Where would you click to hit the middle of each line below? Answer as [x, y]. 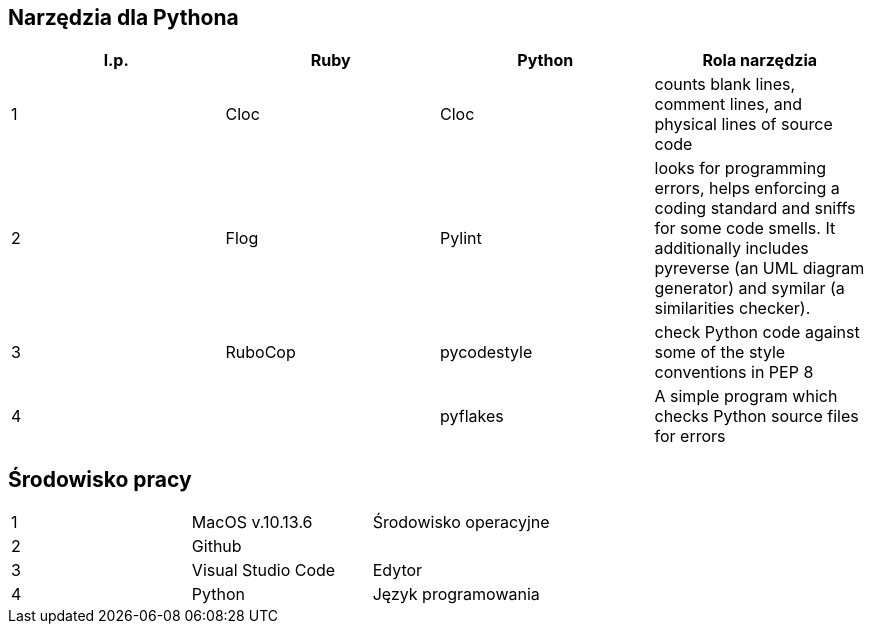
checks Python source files [756, 416]
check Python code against [757, 332]
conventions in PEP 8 [734, 372]
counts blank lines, [725, 84]
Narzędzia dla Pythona [123, 17]
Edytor [397, 570]
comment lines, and [728, 104]
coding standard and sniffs [755, 208]
